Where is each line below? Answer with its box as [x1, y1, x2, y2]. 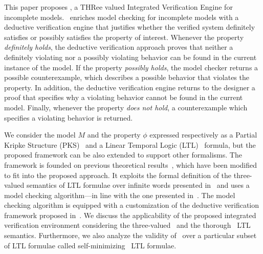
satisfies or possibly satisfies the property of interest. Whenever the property [4, 31, 244, 42]
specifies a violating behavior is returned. [4, 112, 133, 123]
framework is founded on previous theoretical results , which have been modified [4, 159, 257, 170]
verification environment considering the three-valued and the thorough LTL [4, 220, 251, 230]
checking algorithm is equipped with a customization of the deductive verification [4, 200, 259, 210]
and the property [87, 129, 141, 140]
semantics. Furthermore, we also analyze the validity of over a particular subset [4, 230, 257, 241]
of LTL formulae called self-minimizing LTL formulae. [4, 240, 177, 250]
